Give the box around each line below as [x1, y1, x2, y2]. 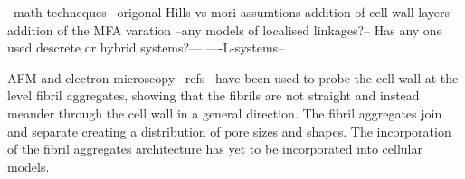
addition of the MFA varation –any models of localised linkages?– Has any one [7, 20, 442, 39]
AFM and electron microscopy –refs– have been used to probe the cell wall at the [7, 68, 459, 87]
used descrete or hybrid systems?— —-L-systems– [7, 38, 285, 57]
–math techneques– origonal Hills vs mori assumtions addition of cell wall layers [7, 3, 451, 21]
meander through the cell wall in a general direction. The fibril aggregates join [7, 103, 442, 122]
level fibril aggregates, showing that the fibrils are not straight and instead [7, 86, 420, 105]
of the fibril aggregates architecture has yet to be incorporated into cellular [7, 139, 422, 158]
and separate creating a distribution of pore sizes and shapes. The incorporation [7, 121, 451, 140]
